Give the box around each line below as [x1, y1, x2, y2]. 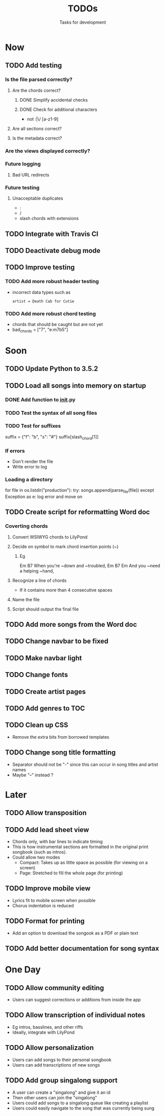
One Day [5, 964, 41, 975]
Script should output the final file [12, 606, 79, 612]
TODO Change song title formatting [5, 748, 116, 757]
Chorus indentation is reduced [12, 902, 74, 908]
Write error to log [12, 464, 47, 469]
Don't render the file [12, 458, 53, 464]
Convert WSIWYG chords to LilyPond [12, 534, 88, 540]
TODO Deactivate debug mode [5, 246, 101, 254]
